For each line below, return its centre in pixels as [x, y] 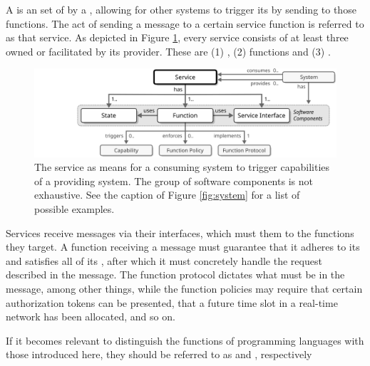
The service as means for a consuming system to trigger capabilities [182, 167]
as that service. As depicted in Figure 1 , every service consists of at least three [177, 37]
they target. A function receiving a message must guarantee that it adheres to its [183, 247]
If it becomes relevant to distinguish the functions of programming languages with [185, 340]
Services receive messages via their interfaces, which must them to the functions [180, 232]
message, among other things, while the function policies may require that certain [184, 288]
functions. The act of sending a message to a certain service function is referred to [185, 23]
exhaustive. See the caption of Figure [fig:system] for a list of [167, 195]
